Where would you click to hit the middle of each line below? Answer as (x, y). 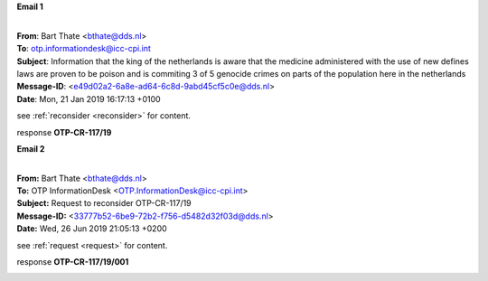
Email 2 (31, 148)
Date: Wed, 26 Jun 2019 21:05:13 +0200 (92, 229)
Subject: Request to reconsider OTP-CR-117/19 (104, 203)
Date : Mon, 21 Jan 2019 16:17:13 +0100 (89, 98)
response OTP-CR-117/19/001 (73, 262)
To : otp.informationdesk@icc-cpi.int (84, 49)
